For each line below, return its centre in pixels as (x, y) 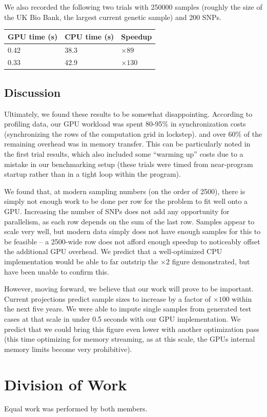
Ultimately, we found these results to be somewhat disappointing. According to (128, 113)
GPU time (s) (33, 36)
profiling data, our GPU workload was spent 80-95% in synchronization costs (125, 124)
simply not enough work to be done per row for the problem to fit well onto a (126, 201)
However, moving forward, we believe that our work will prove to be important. (129, 289)
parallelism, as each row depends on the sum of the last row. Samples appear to (129, 221)
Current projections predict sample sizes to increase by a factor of (108, 298)
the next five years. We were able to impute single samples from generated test (128, 309)
